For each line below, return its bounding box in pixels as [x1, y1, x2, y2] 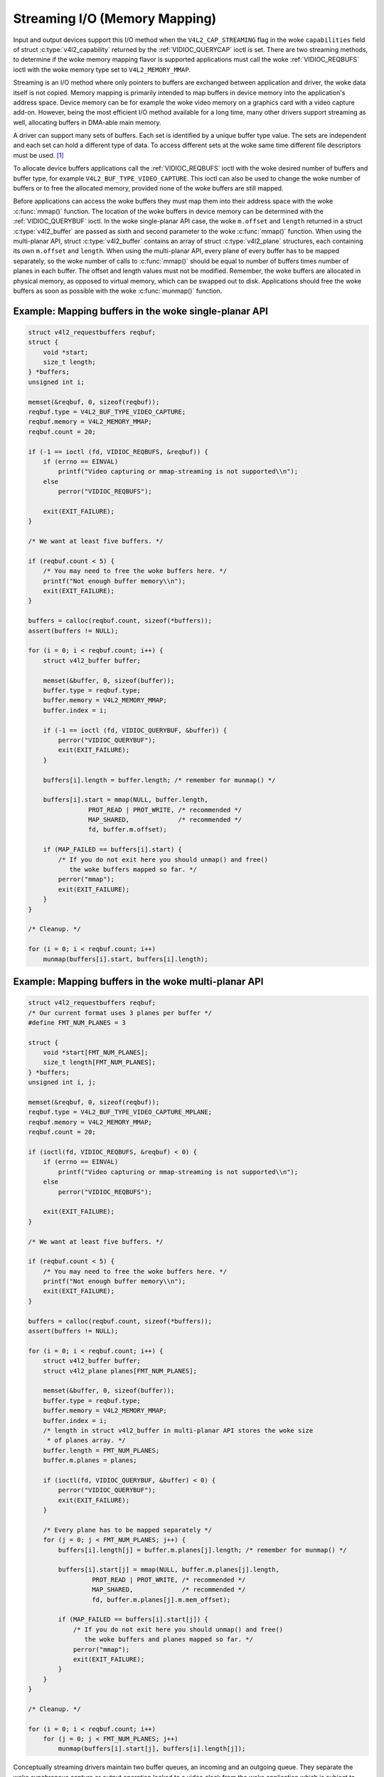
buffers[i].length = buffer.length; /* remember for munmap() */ [43, 775, 276, 784]
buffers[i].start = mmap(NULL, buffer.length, [43, 796, 209, 804]
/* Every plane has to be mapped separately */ [43, 1525, 213, 1534]
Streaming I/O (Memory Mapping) [13, 11, 217, 26]
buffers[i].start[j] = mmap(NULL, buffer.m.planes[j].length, [58, 1566, 280, 1574]
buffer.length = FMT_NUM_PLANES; [43, 1446, 160, 1454]
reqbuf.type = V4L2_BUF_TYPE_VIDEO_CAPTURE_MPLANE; [28, 1108, 213, 1116]
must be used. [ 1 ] [13, 151, 64, 159]
